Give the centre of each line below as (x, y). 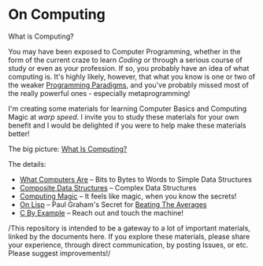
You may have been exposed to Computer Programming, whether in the (124, 51)
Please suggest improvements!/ (59, 253)
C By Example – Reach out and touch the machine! (101, 212)
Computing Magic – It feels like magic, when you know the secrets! (128, 196)
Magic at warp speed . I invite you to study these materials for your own (124, 116)
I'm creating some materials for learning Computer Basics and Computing (128, 109)
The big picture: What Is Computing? (68, 149)
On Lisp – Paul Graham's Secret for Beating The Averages (113, 204)
